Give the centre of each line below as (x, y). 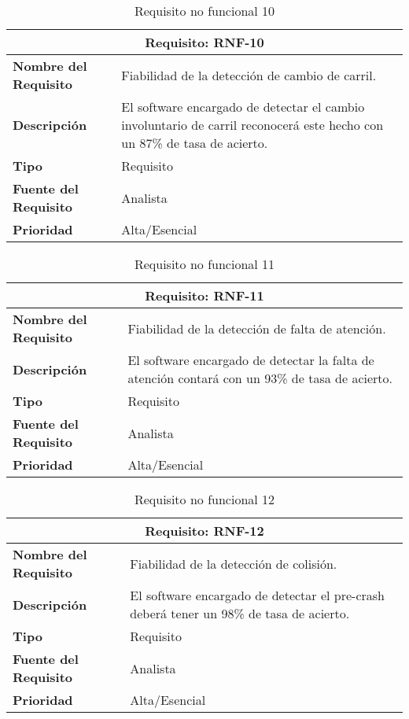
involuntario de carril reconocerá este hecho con (252, 125)
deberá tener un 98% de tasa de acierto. (240, 613)
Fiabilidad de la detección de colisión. (234, 563)
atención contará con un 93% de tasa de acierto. (260, 378)
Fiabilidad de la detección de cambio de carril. (249, 75)
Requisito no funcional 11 (204, 264)
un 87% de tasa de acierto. (195, 143)
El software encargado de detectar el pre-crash (257, 595)
